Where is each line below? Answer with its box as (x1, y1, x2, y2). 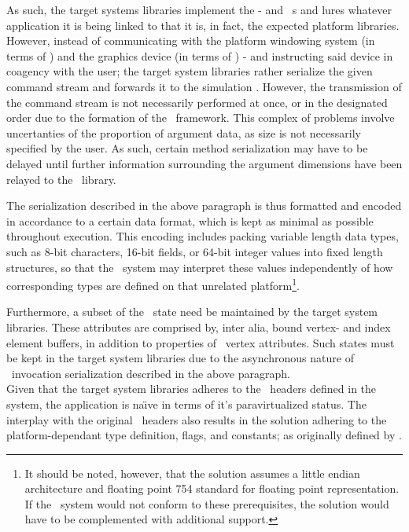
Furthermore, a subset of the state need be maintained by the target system (6, 303, 378, 320)
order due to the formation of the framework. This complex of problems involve (6, 109, 395, 126)
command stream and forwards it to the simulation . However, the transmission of (6, 78, 402, 94)
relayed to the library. (6, 171, 116, 187)
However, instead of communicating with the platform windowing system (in (6, 32, 375, 49)
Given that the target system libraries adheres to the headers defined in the (6, 380, 377, 397)
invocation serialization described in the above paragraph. (11, 365, 290, 381)
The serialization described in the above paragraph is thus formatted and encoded (6, 197, 402, 214)
